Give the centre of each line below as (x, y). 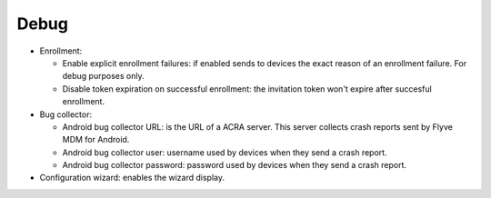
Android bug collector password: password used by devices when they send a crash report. (235, 165)
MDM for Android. (96, 140)
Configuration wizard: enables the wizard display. (132, 178)
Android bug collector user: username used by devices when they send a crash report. (225, 152)
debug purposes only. (103, 76)
